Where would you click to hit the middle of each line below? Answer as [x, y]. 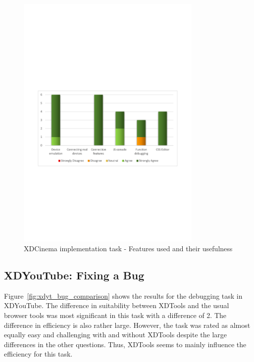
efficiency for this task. [38, 354]
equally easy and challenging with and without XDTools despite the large [116, 335]
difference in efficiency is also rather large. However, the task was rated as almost [127, 325]
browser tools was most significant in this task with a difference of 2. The [115, 315]
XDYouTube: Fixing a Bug [74, 275]
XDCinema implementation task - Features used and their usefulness [128, 248]
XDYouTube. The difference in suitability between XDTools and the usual [117, 305]
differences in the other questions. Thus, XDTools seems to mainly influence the [125, 344]
